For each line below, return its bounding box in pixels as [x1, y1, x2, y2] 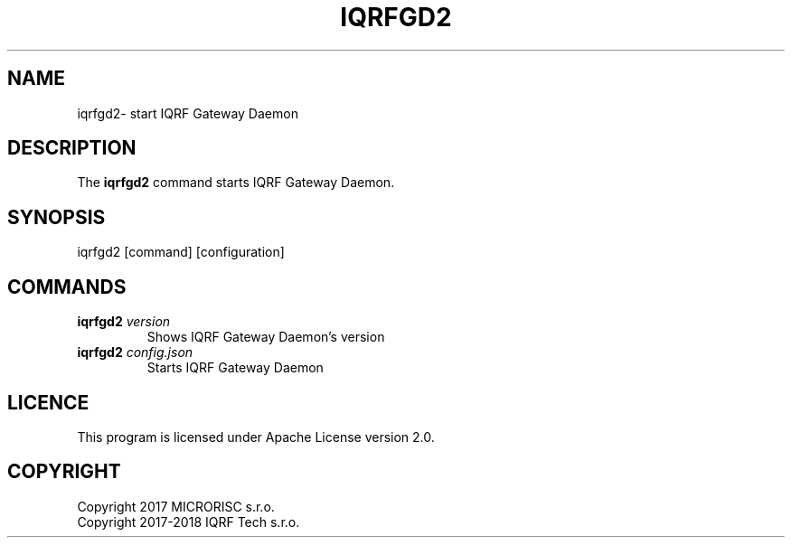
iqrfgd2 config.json [77, 344, 193, 361]
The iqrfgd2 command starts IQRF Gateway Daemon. [77, 174, 395, 191]
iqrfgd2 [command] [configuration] [77, 244, 285, 260]
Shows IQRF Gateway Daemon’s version [146, 329, 385, 345]
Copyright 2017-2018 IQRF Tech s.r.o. [77, 513, 300, 530]
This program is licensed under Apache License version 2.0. [77, 428, 435, 445]
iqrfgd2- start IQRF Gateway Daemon [77, 105, 298, 121]
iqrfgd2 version [77, 314, 171, 330]
